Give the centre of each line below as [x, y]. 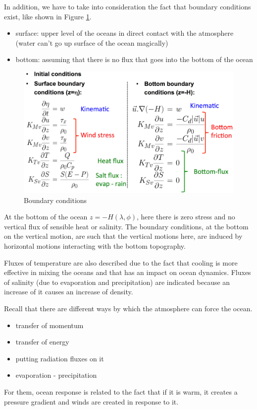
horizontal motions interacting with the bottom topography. [95, 246]
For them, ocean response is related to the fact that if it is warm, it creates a [121, 392]
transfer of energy [42, 342]
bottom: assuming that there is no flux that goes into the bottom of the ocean [134, 59]
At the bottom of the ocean [46, 217]
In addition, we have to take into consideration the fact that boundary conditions [128, 6]
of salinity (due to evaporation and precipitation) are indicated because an [117, 282]
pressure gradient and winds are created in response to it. [91, 401]
